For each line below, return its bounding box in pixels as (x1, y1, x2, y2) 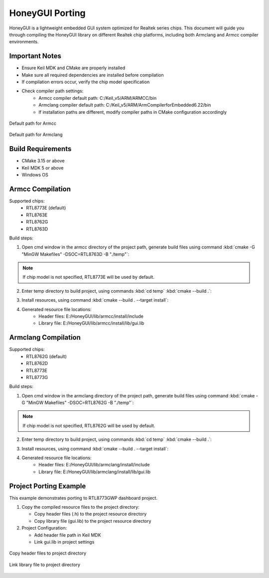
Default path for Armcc (9, 120, 57, 126)
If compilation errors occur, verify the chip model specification (21, 79, 150, 85)
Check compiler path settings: (21, 88, 84, 94)
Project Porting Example (9, 482, 86, 490)
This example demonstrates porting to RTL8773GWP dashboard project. (9, 495, 158, 501)
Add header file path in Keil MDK (34, 532, 102, 538)
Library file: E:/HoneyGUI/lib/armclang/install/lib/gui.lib (38, 469, 150, 475)
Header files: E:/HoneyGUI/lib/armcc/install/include (38, 313, 144, 319)
